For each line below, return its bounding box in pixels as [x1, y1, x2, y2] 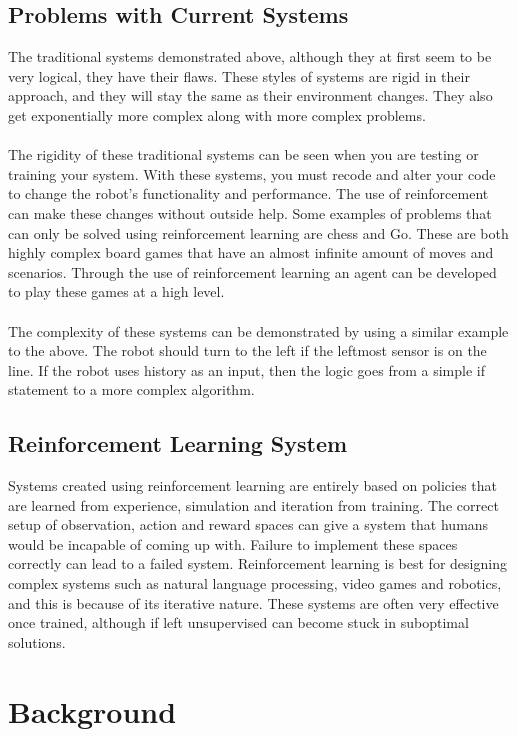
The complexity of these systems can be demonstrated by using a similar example [8, 320, 509, 341]
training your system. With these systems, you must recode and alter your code [8, 163, 496, 184]
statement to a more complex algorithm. [8, 379, 255, 400]
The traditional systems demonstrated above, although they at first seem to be [8, 46, 492, 67]
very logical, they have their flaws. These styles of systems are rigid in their [8, 65, 470, 86]
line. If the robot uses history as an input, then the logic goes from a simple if [8, 359, 485, 380]
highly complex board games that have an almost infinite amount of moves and [8, 242, 494, 263]
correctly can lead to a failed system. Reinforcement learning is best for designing [8, 553, 507, 574]
